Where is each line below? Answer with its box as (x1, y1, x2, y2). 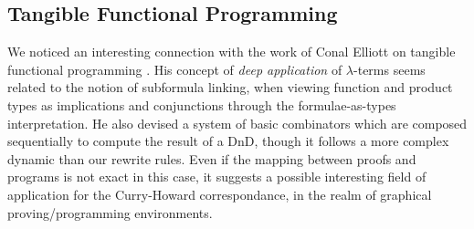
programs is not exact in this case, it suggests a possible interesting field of (7, 167, 427, 186)
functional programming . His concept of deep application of (7, 59, 342, 78)
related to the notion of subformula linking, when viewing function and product (7, 78, 453, 97)
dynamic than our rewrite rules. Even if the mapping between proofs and (7, 149, 416, 168)
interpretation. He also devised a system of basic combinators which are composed (7, 113, 468, 132)
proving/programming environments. (7, 203, 213, 222)
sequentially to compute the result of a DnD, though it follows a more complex (7, 131, 449, 151)
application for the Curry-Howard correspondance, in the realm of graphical (7, 184, 432, 203)
